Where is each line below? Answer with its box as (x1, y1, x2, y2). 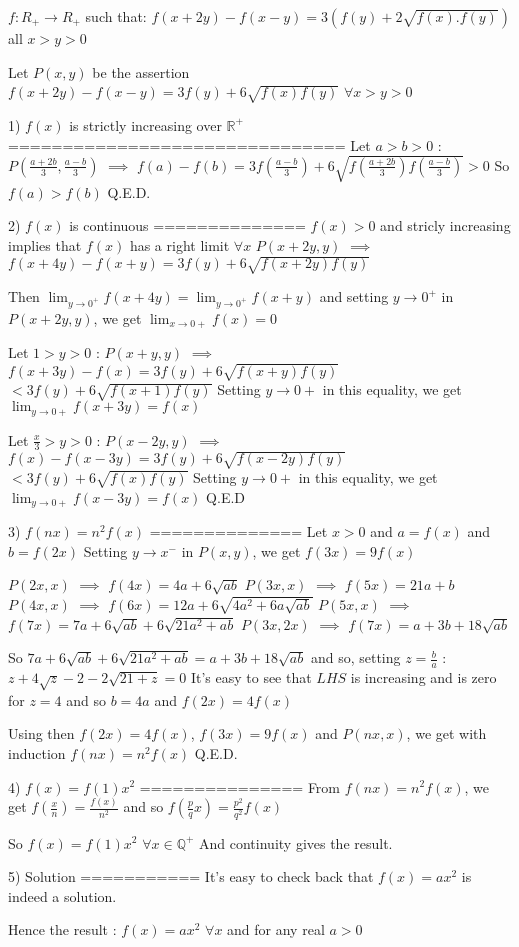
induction (8, 742, 66, 763)
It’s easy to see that (190, 666, 312, 687)
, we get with (406, 723, 487, 744)
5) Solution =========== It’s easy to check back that (8, 866, 374, 887)
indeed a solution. (8, 885, 117, 906)
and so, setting (310, 647, 401, 668)
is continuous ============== (69, 215, 306, 236)
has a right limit (129, 234, 230, 255)
